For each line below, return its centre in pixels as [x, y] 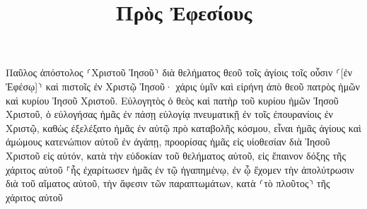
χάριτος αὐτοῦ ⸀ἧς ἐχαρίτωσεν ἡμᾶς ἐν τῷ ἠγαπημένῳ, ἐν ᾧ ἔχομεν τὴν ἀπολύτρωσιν [180, 169]
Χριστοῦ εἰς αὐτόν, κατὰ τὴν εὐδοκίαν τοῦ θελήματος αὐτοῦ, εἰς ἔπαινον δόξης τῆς [176, 155]
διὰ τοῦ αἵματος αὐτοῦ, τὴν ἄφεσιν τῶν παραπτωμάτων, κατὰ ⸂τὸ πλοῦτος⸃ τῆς [168, 183]
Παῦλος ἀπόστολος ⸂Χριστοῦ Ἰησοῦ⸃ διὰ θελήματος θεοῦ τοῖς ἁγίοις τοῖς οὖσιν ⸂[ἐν [179, 72]
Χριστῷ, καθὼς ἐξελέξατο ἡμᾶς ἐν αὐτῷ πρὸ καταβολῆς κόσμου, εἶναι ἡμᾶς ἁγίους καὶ [183, 127]
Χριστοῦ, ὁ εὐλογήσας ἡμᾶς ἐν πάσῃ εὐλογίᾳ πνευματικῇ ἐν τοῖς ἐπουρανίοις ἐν [169, 114]
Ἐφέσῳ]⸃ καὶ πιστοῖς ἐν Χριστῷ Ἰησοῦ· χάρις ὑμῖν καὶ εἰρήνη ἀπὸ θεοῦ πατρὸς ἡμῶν [183, 86]
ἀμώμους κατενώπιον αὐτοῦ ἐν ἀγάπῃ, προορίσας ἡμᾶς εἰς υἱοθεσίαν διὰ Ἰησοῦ [168, 142]
